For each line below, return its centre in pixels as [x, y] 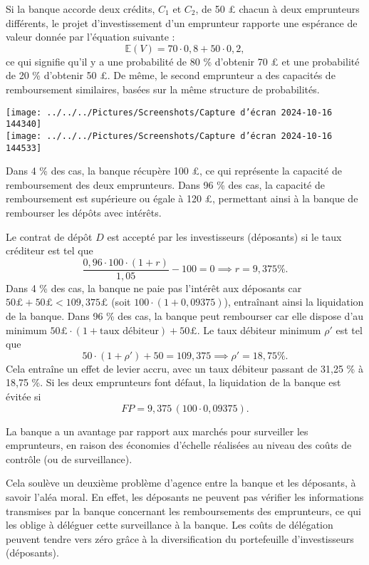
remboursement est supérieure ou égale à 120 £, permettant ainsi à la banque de [182, 198]
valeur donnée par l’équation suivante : [90, 37]
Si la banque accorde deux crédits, [80, 9]
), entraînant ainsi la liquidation [294, 302]
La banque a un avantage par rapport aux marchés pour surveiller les [157, 431]
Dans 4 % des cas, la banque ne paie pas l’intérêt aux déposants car [154, 287]
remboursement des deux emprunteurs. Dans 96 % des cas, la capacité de [165, 184]
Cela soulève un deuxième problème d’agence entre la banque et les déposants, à [181, 483]
